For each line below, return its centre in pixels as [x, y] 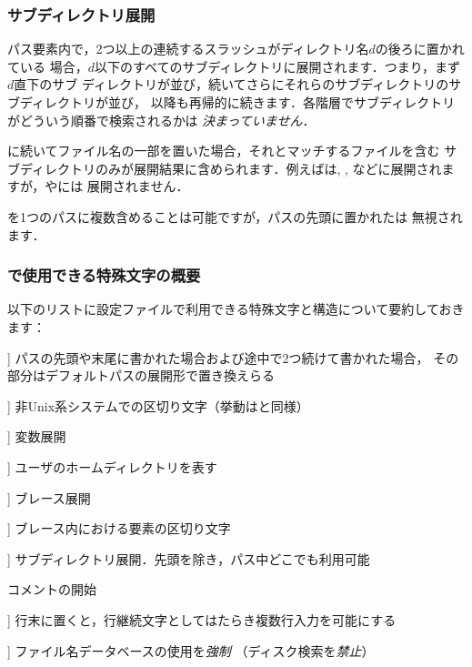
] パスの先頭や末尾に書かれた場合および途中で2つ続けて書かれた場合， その [233, 357]
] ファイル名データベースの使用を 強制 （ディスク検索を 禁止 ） [191, 650]
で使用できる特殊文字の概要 [104, 275]
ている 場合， [48, 66]
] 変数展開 [37, 436]
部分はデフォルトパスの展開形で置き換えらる [141, 375]
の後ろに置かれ [420, 49]
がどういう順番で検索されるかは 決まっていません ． [161, 120]
